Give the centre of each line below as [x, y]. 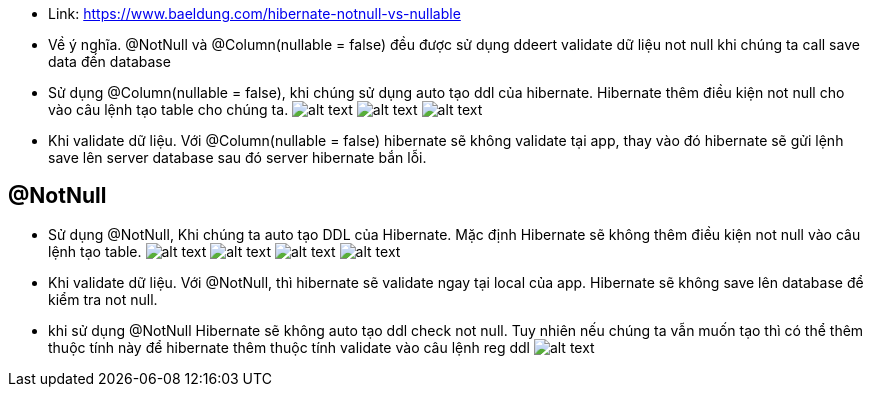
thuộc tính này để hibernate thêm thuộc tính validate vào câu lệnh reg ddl [289, 347]
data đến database [109, 61]
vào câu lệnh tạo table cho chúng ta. [168, 109]
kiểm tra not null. [103, 299]
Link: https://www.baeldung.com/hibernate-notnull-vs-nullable [254, 13]
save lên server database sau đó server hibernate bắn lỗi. [237, 157]
